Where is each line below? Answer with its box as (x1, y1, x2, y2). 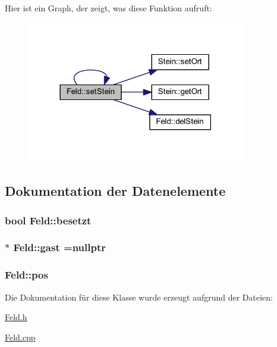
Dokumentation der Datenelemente (5, 182, 226, 200)
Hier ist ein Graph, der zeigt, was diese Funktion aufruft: (5, 2, 212, 14)
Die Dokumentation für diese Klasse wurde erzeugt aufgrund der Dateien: (5, 290, 273, 303)
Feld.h (5, 311, 27, 323)
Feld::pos (5, 267, 48, 282)
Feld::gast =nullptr (13, 240, 106, 255)
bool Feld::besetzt (5, 212, 92, 227)
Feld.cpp (5, 330, 36, 343)
